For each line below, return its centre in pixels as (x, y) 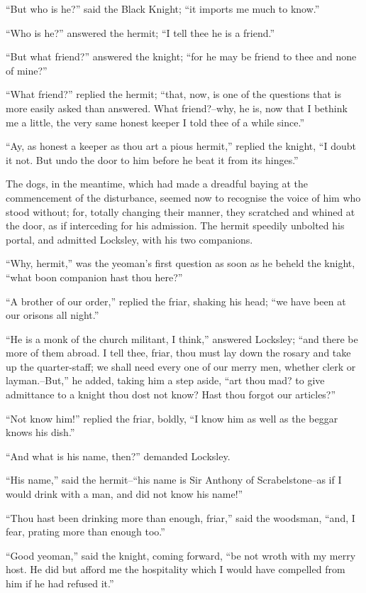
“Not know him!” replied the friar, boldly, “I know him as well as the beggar (172, 418)
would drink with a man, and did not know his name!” (124, 494)
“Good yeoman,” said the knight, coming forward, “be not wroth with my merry (181, 555)
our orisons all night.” (52, 315)
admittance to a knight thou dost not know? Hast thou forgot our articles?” (171, 395)
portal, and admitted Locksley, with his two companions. (129, 239)
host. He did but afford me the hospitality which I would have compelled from (176, 569)
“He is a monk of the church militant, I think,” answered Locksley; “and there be (182, 338)
